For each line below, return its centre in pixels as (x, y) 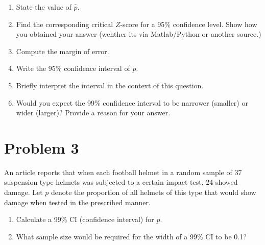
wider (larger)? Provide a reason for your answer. (93, 113)
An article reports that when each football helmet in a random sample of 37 (123, 172)
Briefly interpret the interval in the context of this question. (110, 85)
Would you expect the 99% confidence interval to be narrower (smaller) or (132, 102)
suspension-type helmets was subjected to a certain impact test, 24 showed (121, 182)
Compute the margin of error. (63, 51)
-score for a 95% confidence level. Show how (189, 24)
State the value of (44, 7)
